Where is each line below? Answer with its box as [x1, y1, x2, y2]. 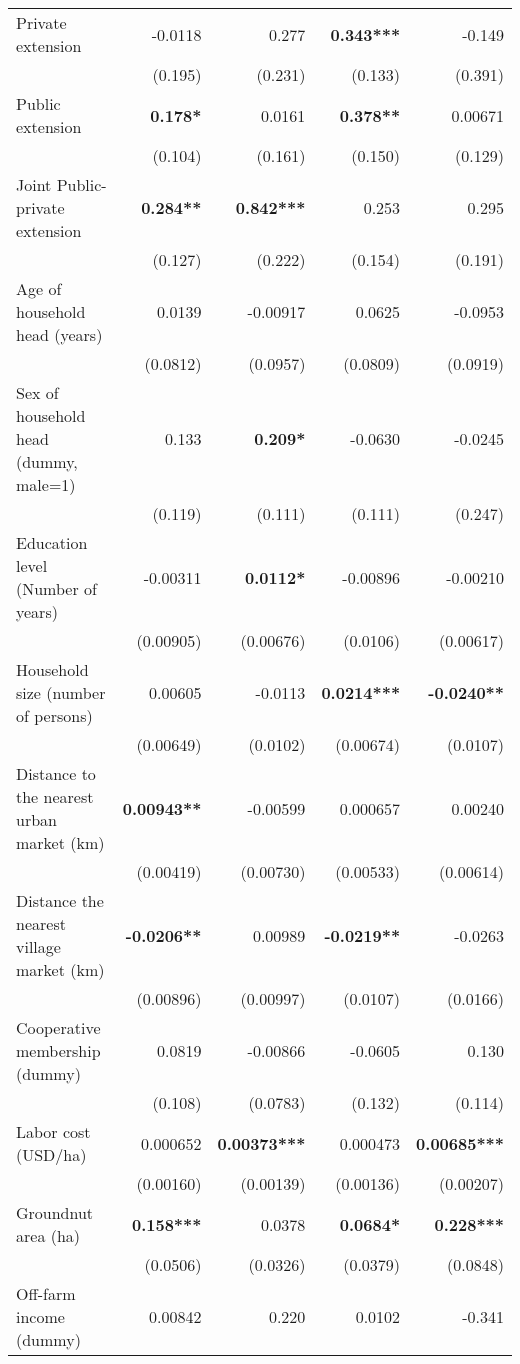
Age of [16, 277, 62, 300]
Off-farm [16, 1282, 76, 1305]
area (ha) [16, 1224, 81, 1247]
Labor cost [16, 1120, 91, 1143]
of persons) [16, 704, 93, 727]
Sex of [16, 381, 59, 404]
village [16, 935, 61, 958]
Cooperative [16, 1016, 101, 1039]
